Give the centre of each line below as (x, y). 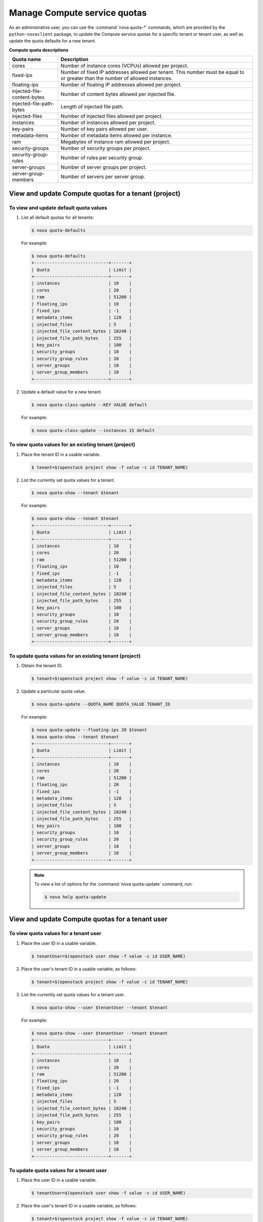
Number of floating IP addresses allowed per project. (121, 85)
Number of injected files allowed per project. (112, 116)
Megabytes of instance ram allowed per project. (115, 142)
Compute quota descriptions (39, 50)
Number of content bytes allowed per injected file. (118, 94)
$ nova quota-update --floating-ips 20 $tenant (89, 730)
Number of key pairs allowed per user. (104, 129)
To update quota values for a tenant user (58, 1170)
